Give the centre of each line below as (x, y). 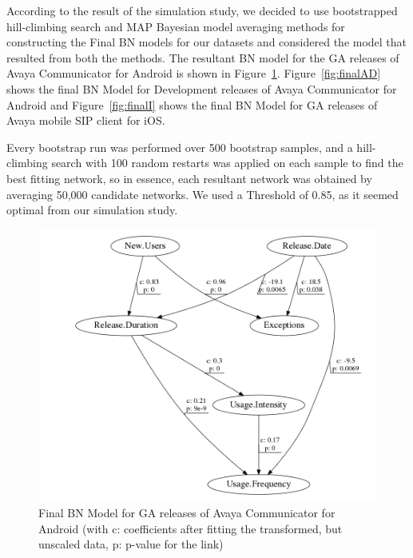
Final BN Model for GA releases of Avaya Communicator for (187, 512)
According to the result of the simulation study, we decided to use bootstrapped (202, 10)
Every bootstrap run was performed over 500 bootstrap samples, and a (180, 147)
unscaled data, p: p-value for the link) (131, 544)
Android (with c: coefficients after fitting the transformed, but (191, 528)
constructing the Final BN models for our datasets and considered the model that (207, 42)
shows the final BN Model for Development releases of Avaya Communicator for (202, 88)
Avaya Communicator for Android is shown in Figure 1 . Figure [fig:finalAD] (194, 73)
